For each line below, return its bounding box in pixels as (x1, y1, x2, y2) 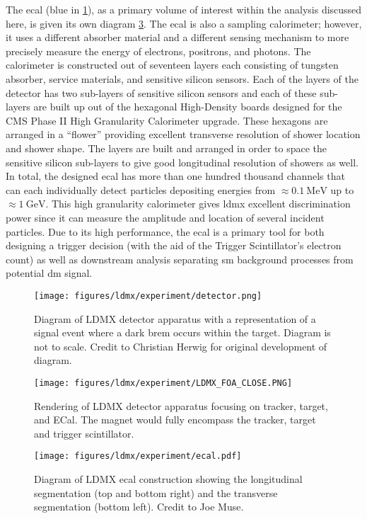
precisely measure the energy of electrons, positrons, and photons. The (6, 43, 311, 58)
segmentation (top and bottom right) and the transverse (34, 485, 278, 500)
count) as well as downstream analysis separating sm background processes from (6, 251, 354, 266)
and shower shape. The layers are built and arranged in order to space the (6, 140, 327, 155)
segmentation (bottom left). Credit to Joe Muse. (34, 499, 244, 514)
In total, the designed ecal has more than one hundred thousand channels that (6, 169, 345, 183)
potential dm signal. (6, 266, 93, 280)
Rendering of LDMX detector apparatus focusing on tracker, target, (34, 398, 328, 413)
